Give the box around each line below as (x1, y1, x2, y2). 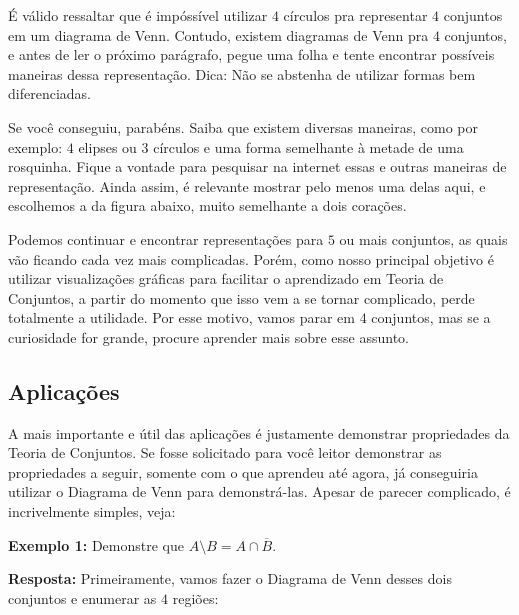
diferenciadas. (8, 83, 91, 104)
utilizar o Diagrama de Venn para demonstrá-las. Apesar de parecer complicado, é (8, 481, 511, 502)
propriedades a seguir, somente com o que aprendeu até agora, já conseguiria (8, 461, 478, 482)
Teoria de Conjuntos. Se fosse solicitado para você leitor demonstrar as (8, 442, 442, 463)
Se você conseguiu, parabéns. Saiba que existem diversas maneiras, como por (8, 116, 478, 137)
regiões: (172, 587, 219, 608)
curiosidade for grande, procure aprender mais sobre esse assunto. (8, 326, 410, 347)
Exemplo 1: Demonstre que (8, 534, 184, 555)
